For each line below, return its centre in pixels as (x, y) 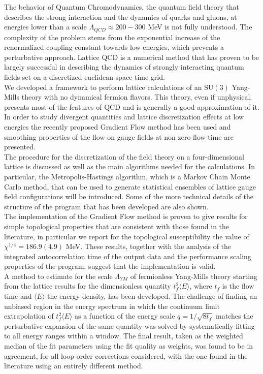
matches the (235, 316)
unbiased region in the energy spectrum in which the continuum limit (112, 306)
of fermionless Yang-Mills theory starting (194, 276)
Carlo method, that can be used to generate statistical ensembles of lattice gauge (130, 186)
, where (201, 286)
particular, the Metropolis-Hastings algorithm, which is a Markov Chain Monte (127, 176)
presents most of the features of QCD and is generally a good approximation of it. (132, 106)
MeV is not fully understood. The (200, 27)
